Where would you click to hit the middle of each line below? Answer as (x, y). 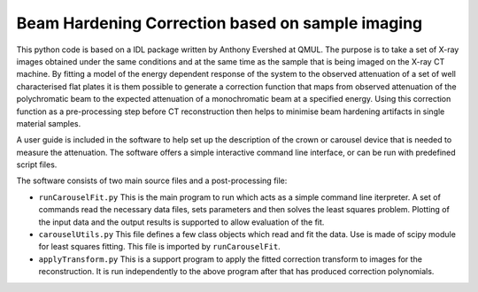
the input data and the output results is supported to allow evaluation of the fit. (181, 222)
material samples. (49, 123)
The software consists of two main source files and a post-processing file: (152, 181)
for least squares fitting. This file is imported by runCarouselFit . (159, 247)
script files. (37, 165)
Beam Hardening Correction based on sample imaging (220, 23)
